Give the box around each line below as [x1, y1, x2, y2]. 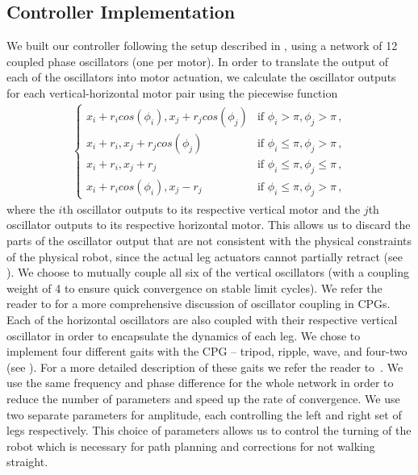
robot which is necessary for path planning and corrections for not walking [6, 437, 375, 454]
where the [6, 200, 55, 217]
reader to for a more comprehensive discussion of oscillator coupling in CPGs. [6, 295, 391, 312]
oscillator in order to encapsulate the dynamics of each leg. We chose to [6, 327, 361, 344]
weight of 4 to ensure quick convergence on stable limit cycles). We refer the [6, 279, 382, 296]
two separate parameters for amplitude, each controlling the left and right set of [6, 406, 402, 423]
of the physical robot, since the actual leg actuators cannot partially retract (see [6, 248, 403, 265]
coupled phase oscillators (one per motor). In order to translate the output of [6, 52, 389, 69]
